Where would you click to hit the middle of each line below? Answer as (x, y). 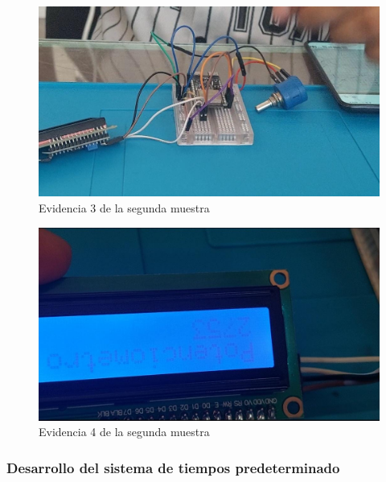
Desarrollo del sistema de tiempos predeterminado (173, 467)
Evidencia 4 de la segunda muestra (124, 432)
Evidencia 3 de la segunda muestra (124, 208)
